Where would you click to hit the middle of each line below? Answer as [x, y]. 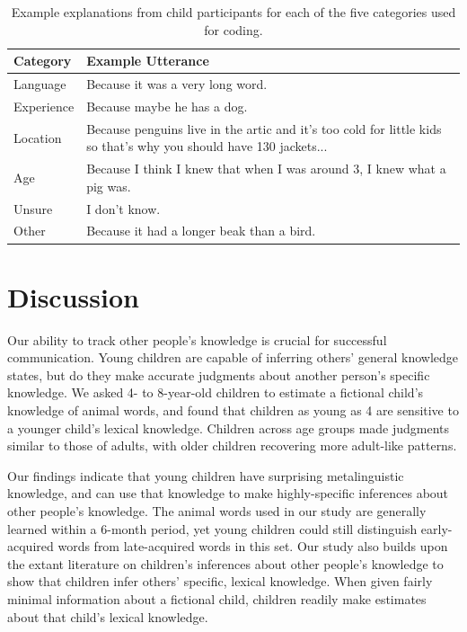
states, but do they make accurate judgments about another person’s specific [219, 374]
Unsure [33, 208]
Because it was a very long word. [177, 84]
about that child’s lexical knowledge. [108, 616]
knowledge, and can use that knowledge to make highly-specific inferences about [228, 493]
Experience [44, 106]
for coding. [233, 29]
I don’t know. [123, 208]
